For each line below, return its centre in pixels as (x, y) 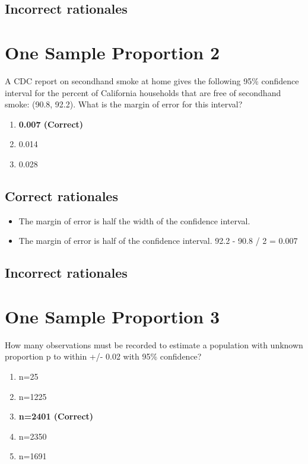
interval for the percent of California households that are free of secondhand (143, 92)
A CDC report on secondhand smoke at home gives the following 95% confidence (152, 80)
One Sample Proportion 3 (112, 316)
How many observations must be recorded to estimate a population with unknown (154, 344)
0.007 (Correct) (51, 124)
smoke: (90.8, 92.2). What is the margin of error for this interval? (124, 104)
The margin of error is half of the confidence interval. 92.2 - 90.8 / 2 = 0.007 (158, 241)
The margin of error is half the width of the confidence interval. (134, 220)
